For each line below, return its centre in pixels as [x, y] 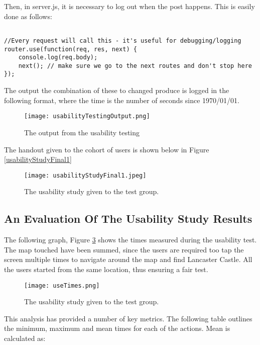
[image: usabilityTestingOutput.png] [87, 116]
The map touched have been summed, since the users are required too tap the [124, 249]
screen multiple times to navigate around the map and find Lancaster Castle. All [128, 259]
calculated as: [25, 338]
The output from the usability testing [82, 132]
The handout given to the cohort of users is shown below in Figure [107, 149]
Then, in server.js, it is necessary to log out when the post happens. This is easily [129, 6]
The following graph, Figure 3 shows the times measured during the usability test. [131, 240]
